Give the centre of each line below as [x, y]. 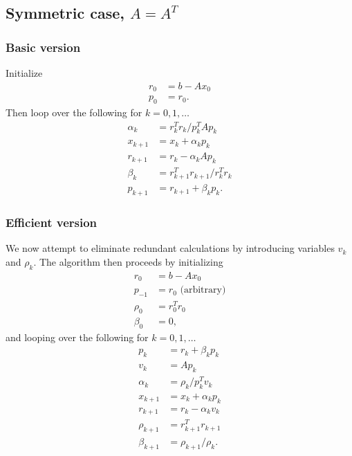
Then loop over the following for [74, 112]
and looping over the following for [77, 337]
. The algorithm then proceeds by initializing [128, 261]
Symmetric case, [65, 13]
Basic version [43, 47]
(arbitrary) [203, 290]
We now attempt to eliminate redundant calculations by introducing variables [170, 248]
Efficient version [52, 222]
